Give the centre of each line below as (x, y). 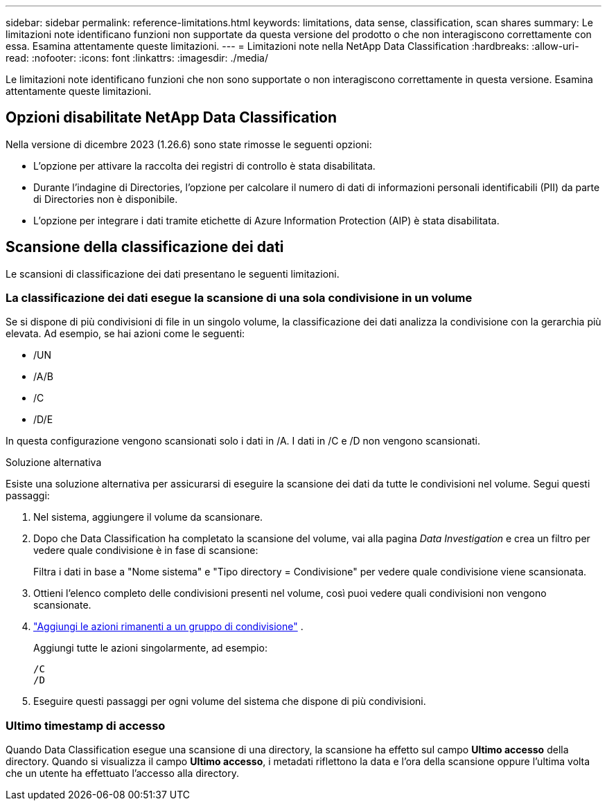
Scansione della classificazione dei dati (145, 247)
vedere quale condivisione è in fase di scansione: (146, 550)
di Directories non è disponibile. (106, 199)
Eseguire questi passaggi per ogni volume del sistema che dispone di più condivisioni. (230, 701)
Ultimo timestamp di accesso (86, 725)
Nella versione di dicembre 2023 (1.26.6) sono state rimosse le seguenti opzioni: (189, 144)
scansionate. (62, 605)
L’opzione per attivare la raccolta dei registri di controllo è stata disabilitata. (204, 165)
